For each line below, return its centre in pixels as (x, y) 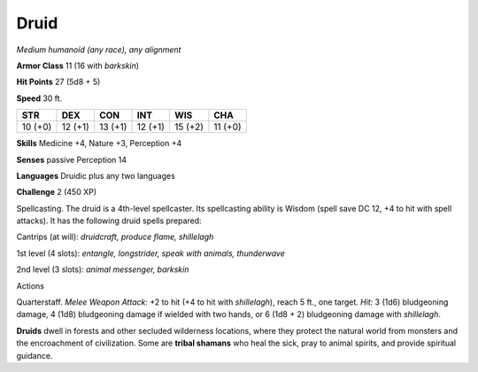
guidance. (35, 355)
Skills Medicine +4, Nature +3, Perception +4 (99, 143)
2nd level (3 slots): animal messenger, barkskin (103, 269)
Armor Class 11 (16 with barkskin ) (78, 66)
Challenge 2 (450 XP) (57, 192)
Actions (30, 286)
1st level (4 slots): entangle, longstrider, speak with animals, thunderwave (150, 253)
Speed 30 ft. (39, 98)
